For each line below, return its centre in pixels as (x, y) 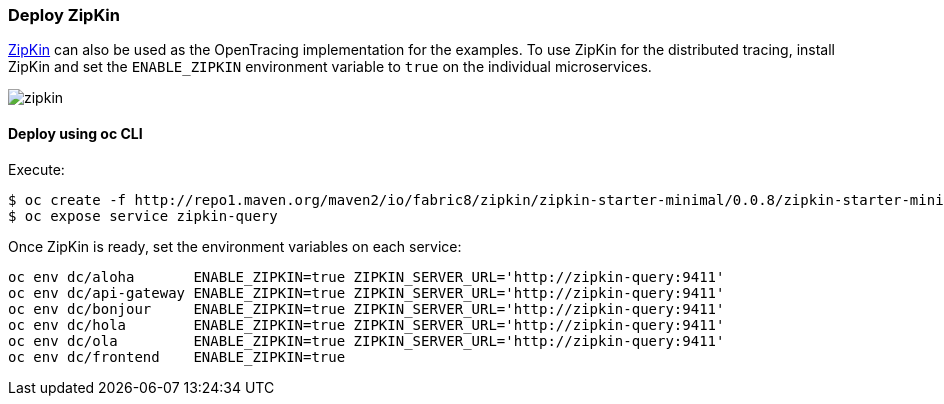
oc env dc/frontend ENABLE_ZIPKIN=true (177, 356)
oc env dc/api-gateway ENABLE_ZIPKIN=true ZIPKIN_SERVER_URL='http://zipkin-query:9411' (366, 292)
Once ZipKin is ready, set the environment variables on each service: (235, 246)
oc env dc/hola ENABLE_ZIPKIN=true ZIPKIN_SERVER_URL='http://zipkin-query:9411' (366, 324)
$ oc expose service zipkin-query (143, 215)
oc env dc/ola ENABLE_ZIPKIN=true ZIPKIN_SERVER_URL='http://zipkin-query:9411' (366, 340)
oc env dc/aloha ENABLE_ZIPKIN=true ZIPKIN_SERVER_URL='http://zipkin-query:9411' (366, 276)
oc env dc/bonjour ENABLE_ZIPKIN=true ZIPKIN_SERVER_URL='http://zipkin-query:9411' (366, 308)
